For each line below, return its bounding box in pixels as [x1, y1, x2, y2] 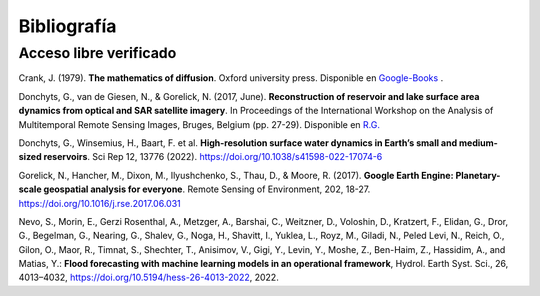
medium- [458, 136, 499, 149]
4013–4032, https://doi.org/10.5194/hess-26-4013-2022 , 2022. [18, 271, 279, 284]
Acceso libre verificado [18, 44, 177, 62]
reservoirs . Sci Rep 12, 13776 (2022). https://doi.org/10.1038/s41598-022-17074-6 [43, 151, 383, 163]
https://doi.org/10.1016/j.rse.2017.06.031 [18, 197, 182, 209]
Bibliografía [18, 15, 117, 37]
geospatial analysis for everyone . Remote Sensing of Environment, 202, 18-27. [43, 183, 371, 195]
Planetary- [455, 169, 501, 181]
